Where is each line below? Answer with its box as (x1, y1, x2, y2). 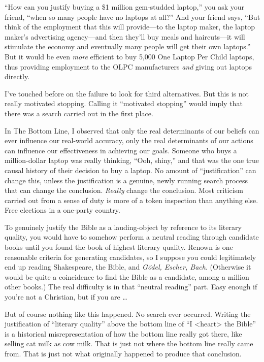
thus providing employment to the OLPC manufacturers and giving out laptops (5, 61, 252, 72)
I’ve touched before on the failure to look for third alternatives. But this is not (5, 88, 249, 98)
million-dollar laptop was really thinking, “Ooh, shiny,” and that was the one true (5, 155, 259, 166)
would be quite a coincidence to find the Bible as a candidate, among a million (5, 271, 249, 282)
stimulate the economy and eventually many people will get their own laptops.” (5, 41, 251, 52)
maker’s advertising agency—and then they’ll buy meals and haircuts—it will (5, 31, 245, 42)
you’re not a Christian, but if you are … (5, 291, 127, 302)
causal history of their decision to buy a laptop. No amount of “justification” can (5, 164, 256, 175)
